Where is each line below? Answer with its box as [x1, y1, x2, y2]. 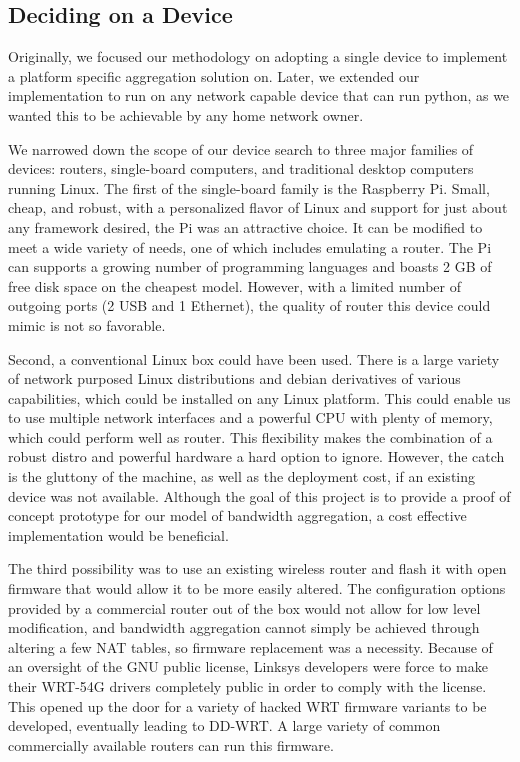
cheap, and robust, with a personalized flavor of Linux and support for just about [8, 197, 508, 218]
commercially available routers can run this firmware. [8, 734, 334, 755]
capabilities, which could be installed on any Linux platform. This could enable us [8, 387, 511, 408]
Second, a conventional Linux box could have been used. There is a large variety [8, 348, 500, 369]
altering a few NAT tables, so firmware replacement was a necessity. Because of [8, 636, 493, 657]
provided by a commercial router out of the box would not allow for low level [8, 597, 481, 618]
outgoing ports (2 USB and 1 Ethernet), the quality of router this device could [8, 295, 491, 316]
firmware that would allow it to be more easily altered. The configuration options [8, 578, 506, 599]
